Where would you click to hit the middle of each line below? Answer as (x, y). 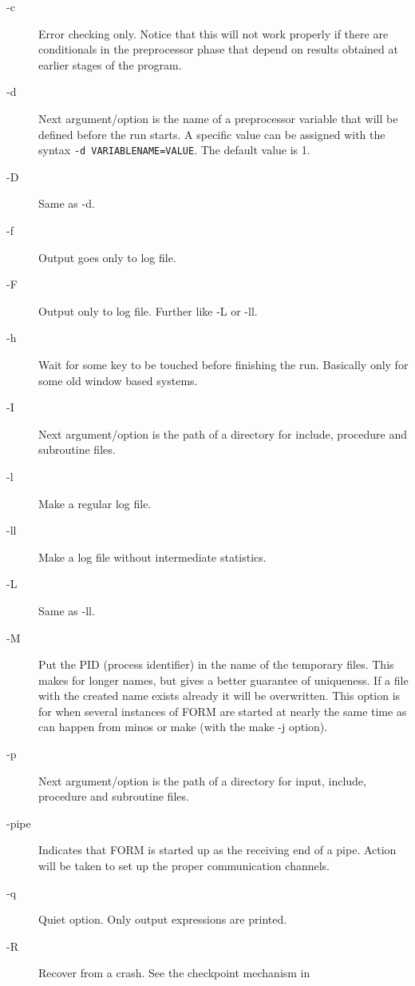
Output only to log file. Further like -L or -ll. (148, 310)
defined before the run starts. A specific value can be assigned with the (212, 134)
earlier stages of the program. (110, 64)
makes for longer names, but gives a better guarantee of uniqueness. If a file (223, 680)
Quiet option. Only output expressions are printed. (163, 919)
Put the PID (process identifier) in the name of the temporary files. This (216, 664)
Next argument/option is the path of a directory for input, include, (202, 780)
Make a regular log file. (95, 503)
